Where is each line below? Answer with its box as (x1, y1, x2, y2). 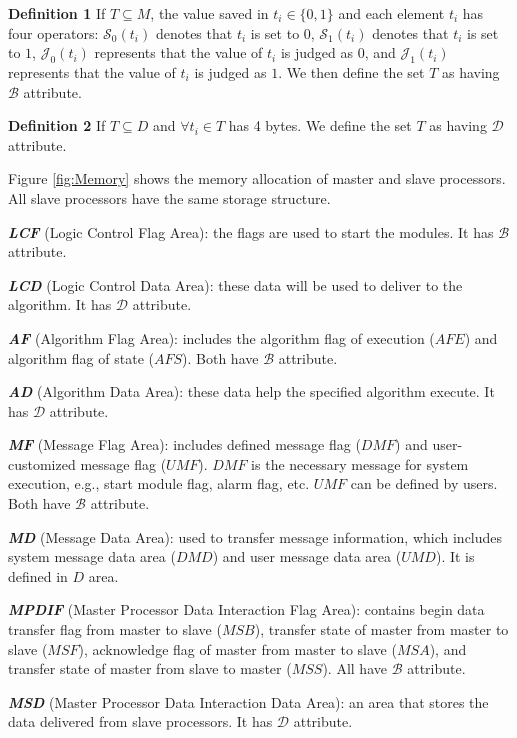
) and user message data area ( (212, 546, 402, 567)
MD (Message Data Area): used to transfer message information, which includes (8, 526, 503, 547)
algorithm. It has (8, 294, 112, 315)
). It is (435, 546, 475, 567)
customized (8, 453, 76, 474)
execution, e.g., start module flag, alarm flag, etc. (8, 473, 310, 494)
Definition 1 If (8, 3, 106, 23)
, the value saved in (150, 3, 269, 23)
